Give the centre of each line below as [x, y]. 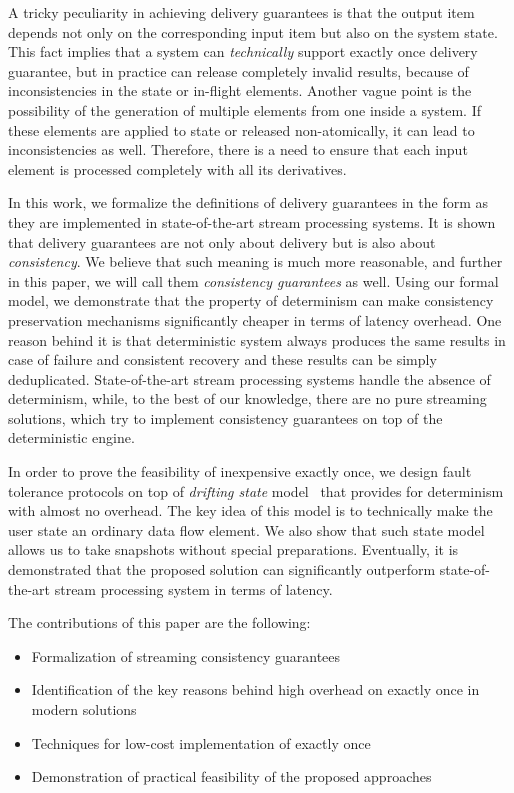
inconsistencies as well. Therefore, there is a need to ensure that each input [238, 149]
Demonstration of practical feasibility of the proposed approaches [231, 776]
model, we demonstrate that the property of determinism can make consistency [251, 300]
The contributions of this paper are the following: [159, 622]
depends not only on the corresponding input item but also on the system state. [253, 31]
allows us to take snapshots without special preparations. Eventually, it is [233, 549]
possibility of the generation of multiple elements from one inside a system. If [245, 109]
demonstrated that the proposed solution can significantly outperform [222, 569]
